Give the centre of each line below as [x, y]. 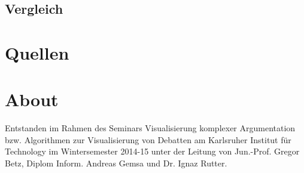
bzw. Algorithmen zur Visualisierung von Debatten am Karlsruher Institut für [148, 139]
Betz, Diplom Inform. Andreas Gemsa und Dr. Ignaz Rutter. [116, 163]
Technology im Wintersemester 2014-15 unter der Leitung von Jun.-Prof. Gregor [152, 151]
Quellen [37, 52]
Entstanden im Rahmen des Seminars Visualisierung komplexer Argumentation [150, 128]
